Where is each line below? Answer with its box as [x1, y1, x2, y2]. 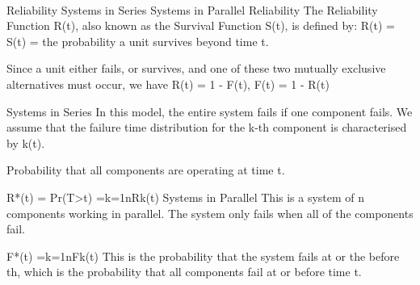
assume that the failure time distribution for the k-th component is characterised [6, 119, 407, 136]
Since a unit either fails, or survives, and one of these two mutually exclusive [6, 60, 386, 77]
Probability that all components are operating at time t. [6, 161, 285, 178]
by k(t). [6, 134, 45, 151]
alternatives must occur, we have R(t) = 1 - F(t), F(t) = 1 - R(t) [6, 75, 330, 92]
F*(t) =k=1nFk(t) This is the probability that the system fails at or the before [6, 247, 400, 264]
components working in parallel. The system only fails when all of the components [6, 204, 414, 221]
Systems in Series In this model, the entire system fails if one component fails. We [6, 103, 413, 119]
